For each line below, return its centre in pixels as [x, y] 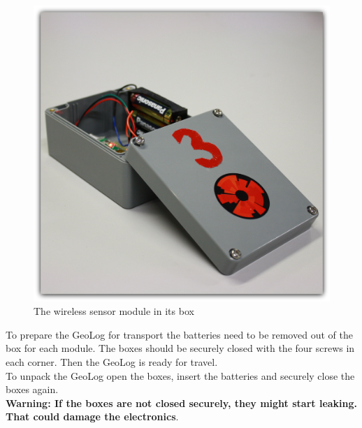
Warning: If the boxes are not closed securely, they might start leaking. [182, 403]
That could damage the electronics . [92, 416]
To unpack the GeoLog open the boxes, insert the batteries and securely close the [180, 375]
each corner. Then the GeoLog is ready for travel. [112, 361]
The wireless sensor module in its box [114, 311]
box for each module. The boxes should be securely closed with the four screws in [180, 348]
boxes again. [32, 389]
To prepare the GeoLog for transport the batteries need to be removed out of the [179, 334]
